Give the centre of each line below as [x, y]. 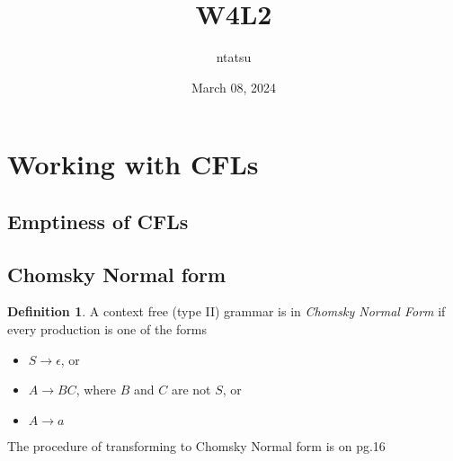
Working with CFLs [133, 164]
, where [96, 390]
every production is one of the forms [107, 329]
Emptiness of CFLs [98, 221]
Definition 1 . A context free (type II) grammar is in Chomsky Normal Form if [226, 311]
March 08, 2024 [234, 87]
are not [191, 390]
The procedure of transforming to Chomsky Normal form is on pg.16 [196, 445]
